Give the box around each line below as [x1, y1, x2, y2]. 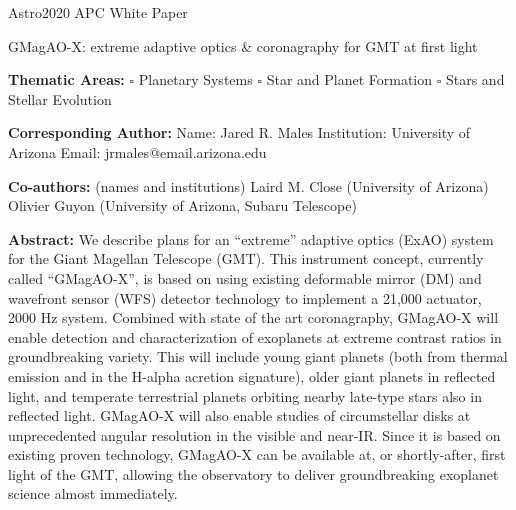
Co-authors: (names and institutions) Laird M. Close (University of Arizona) [8, 175, 489, 196]
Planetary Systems [138, 69, 253, 90]
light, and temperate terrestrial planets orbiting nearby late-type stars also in [8, 385, 482, 406]
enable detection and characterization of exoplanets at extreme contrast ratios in [8, 326, 502, 347]
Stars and [445, 69, 505, 90]
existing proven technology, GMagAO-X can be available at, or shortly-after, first [8, 444, 506, 465]
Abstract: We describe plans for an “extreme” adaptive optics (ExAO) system [8, 228, 494, 249]
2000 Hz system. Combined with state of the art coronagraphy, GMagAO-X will [8, 307, 499, 328]
